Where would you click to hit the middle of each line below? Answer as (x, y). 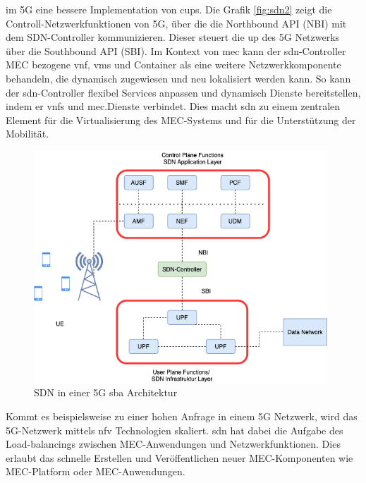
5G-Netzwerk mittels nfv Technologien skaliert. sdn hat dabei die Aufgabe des (175, 430)
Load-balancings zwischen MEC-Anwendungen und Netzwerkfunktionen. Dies (173, 444)
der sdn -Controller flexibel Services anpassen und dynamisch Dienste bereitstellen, (183, 92)
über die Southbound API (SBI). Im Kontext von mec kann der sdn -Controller (176, 50)
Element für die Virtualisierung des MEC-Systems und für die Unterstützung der (181, 120)
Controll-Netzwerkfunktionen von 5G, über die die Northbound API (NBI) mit (176, 23)
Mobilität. (28, 134)
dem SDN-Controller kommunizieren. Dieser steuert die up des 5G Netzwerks (173, 37)
